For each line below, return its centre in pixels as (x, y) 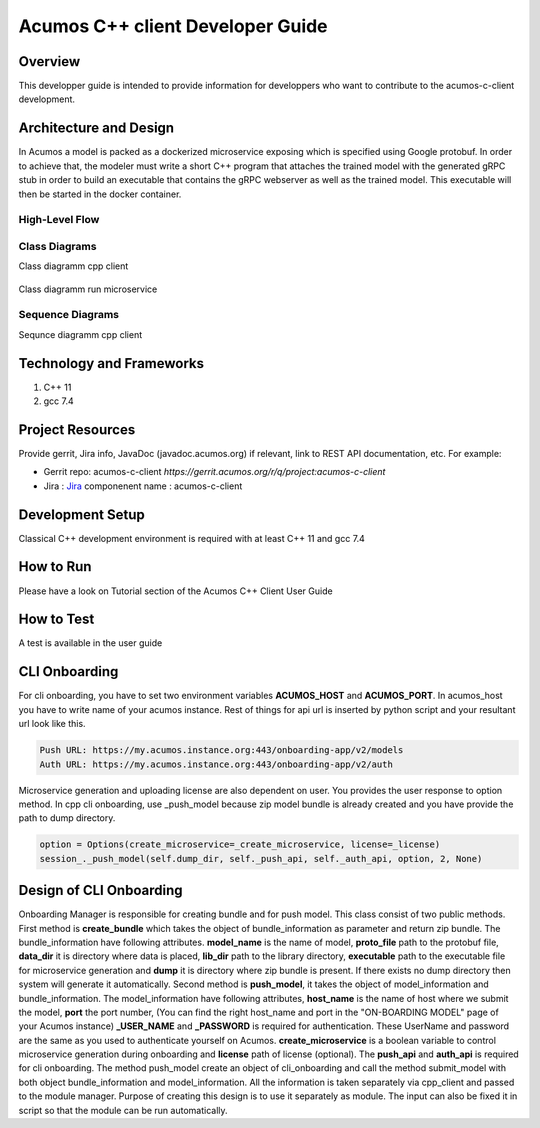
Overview (49, 61)
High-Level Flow (59, 220)
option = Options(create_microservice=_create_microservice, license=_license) (240, 844)
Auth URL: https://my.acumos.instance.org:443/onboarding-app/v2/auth (216, 764)
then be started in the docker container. (100, 194)
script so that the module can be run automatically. (123, 1110)
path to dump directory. (67, 818)
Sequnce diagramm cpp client (80, 334)
